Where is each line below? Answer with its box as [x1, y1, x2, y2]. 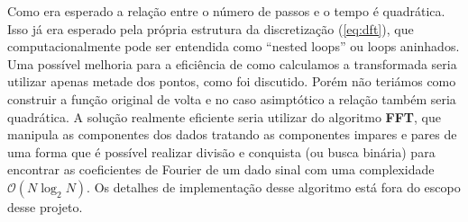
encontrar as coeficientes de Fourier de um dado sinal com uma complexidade [7, 160, 435, 179]
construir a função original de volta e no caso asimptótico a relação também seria [7, 89, 456, 108]
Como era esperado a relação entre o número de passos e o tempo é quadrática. [7, 2, 445, 20]
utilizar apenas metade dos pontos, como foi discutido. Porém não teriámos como [7, 72, 456, 91]
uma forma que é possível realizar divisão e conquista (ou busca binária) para [7, 142, 436, 161]
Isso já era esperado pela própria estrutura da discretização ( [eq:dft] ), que [7, 19, 414, 38]
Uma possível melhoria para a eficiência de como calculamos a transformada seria [7, 54, 457, 73]
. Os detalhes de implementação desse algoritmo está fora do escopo [87, 177, 461, 196]
